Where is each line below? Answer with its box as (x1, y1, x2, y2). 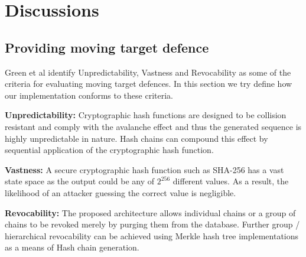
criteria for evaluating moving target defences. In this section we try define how (5, 77, 292, 90)
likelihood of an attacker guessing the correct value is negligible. (5, 186, 236, 199)
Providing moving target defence (5, 38, 209, 56)
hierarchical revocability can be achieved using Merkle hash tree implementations (5, 229, 299, 242)
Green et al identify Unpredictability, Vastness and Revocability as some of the (5, 66, 291, 78)
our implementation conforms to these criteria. (5, 89, 173, 101)
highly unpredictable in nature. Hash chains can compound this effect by (5, 132, 268, 144)
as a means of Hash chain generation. (5, 241, 139, 253)
